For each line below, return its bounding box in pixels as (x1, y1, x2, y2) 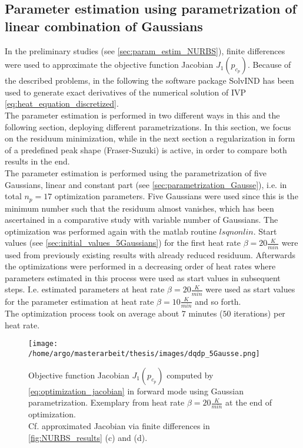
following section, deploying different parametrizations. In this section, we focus (5, 120, 291, 133)
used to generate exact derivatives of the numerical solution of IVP (5, 85, 247, 98)
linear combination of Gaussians (5, 17, 203, 35)
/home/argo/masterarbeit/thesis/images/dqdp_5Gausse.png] (28, 349, 260, 358)
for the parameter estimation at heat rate (5, 295, 154, 307)
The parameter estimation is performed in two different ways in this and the (5, 108, 280, 121)
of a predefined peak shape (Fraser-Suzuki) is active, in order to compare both (5, 143, 287, 156)
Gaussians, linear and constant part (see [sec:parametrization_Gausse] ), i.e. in (5, 178, 287, 190)
